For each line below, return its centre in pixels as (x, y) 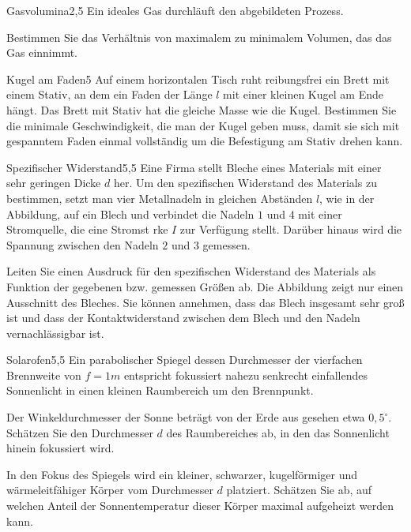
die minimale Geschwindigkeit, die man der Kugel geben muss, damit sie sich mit (203, 125)
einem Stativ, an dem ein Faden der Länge (109, 94)
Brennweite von (44, 375)
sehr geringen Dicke (54, 183)
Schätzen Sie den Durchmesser (80, 432)
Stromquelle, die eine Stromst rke (87, 229)
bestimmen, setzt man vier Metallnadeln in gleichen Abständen (160, 198)
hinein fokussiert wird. (60, 448)
